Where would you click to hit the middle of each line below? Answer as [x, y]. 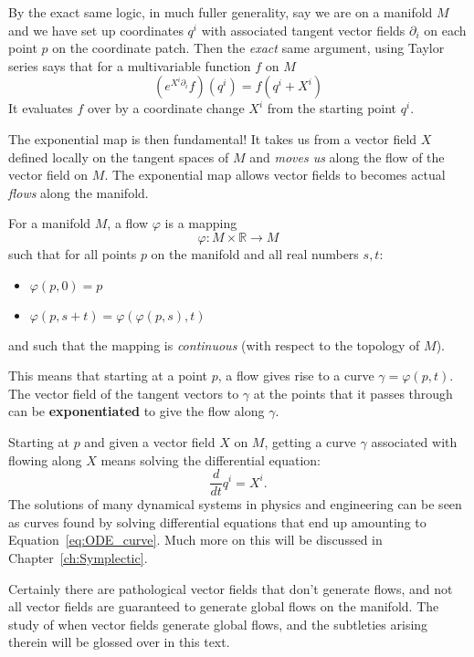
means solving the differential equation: [211, 459]
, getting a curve [310, 441]
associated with [414, 441]
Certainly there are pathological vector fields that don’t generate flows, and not [231, 588]
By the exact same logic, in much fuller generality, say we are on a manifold [221, 12]
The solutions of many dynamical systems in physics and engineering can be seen [235, 504]
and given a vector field [150, 441]
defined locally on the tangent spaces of [119, 156]
